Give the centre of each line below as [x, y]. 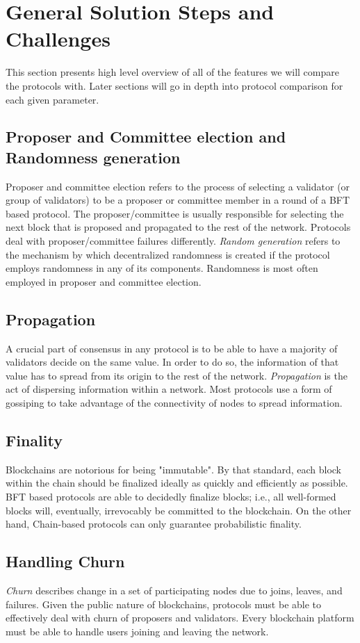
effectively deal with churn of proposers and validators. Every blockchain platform [180, 618]
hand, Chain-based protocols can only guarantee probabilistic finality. [154, 524]
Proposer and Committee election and [146, 137]
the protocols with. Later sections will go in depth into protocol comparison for [174, 85]
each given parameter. [52, 99]
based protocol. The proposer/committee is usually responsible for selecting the [175, 213]
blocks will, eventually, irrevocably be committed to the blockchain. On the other [179, 510]
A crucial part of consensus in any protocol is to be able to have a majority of [172, 348]
